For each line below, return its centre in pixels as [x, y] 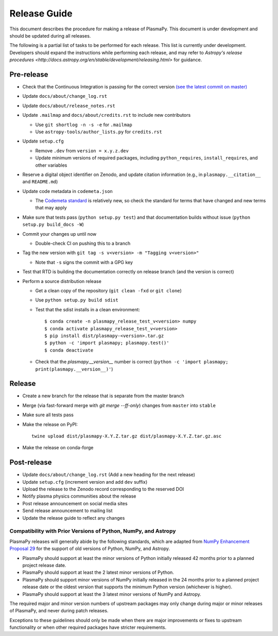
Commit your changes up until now [59, 234]
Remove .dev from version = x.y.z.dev [82, 151]
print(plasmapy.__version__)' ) [74, 369]
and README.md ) [40, 182]
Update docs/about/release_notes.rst [69, 105]
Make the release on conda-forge [58, 448]
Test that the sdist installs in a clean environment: [88, 309]
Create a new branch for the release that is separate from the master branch [103, 396]
